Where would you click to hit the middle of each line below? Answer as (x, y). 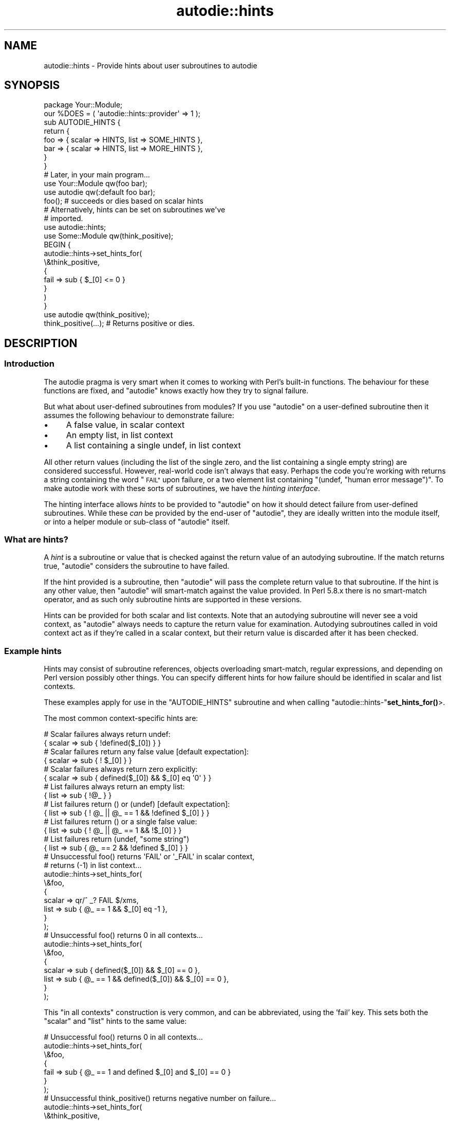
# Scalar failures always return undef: (107, 734)
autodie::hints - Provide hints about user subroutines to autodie (151, 65)
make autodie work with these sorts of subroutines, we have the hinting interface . (182, 488)
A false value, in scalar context (125, 424)
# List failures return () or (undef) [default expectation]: (137, 804)
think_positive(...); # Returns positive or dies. (119, 323)
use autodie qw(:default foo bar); (99, 192)
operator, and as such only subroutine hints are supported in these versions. (173, 600)
